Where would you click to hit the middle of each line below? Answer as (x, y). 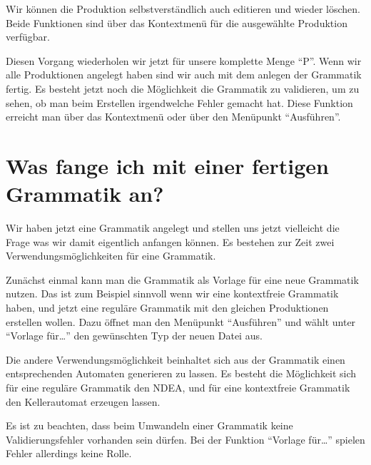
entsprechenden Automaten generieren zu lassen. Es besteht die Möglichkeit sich (181, 373)
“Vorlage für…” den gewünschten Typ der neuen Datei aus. (134, 336)
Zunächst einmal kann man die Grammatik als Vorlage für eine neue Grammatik (182, 279)
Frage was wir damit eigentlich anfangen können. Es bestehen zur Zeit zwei (170, 241)
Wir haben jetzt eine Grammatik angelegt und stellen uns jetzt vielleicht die (173, 228)
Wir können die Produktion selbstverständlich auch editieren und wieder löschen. (183, 9)
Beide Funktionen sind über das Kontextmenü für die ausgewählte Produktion (177, 22)
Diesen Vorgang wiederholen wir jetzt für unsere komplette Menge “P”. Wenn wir (184, 60)
